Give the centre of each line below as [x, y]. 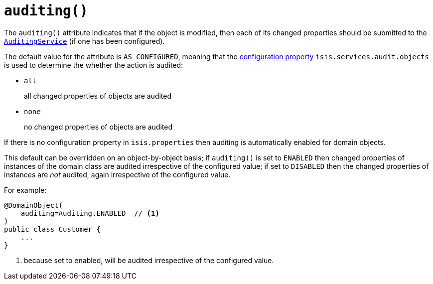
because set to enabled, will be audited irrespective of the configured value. [149, 260]
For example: [25, 190]
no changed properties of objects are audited [98, 127]
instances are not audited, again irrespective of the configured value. [117, 174]
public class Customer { [52, 229]
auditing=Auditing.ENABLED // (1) [90, 213]
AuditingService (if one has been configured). [84, 41]
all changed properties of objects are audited [98, 96]
